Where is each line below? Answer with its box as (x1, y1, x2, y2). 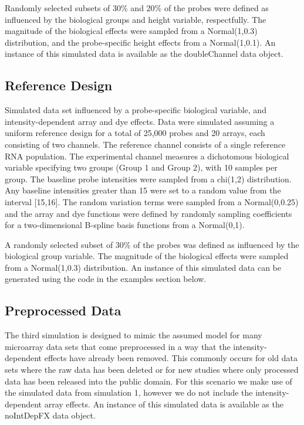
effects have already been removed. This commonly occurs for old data (44, 352, 298, 364)
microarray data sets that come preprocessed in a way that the (5, 340, 231, 352)
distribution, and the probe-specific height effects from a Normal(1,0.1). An (5, 36, 276, 48)
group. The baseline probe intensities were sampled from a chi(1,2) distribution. (5, 172, 292, 185)
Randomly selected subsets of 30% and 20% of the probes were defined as (5, 2, 269, 13)
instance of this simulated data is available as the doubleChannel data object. (5, 47, 283, 60)
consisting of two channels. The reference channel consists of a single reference (5, 138, 286, 150)
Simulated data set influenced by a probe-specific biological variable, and (5, 104, 266, 116)
